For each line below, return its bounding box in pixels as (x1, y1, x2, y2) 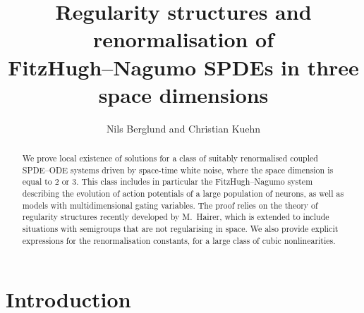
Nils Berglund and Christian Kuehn (106, 121, 261, 135)
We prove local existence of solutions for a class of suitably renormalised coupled (22, 152, 318, 164)
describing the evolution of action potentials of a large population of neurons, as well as (22, 188, 344, 200)
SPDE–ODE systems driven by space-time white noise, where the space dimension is (22, 164, 334, 176)
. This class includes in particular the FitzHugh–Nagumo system (76, 176, 313, 188)
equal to (22, 176, 52, 188)
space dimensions (98, 80, 269, 109)
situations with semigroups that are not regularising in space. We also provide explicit (22, 223, 339, 235)
